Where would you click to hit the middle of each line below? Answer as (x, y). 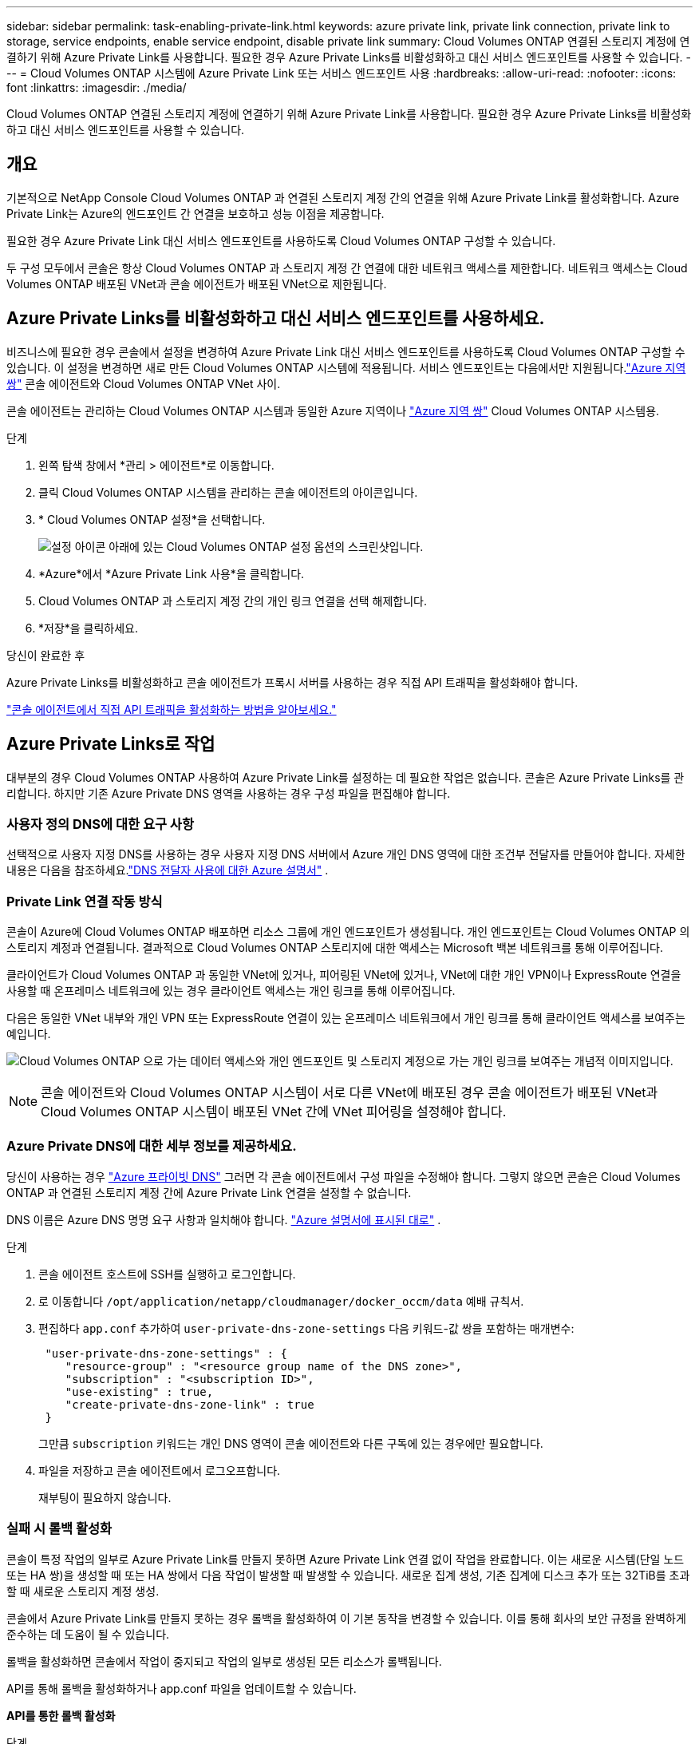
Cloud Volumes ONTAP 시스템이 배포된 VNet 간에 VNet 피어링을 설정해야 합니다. (274, 1112)
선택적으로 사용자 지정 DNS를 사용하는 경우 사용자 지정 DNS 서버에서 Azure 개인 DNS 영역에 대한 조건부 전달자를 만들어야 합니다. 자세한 (346, 854)
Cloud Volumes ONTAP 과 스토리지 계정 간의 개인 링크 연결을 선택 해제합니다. (233, 600)
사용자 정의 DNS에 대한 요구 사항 (100, 824)
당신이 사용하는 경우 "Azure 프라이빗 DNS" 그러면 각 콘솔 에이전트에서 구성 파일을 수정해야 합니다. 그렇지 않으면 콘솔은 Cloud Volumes (344, 1176)
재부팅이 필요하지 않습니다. (105, 1497)
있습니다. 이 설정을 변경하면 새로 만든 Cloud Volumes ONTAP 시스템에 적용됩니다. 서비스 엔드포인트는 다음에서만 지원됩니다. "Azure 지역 (346, 367)
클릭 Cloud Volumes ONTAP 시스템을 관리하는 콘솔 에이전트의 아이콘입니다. (228, 492)
